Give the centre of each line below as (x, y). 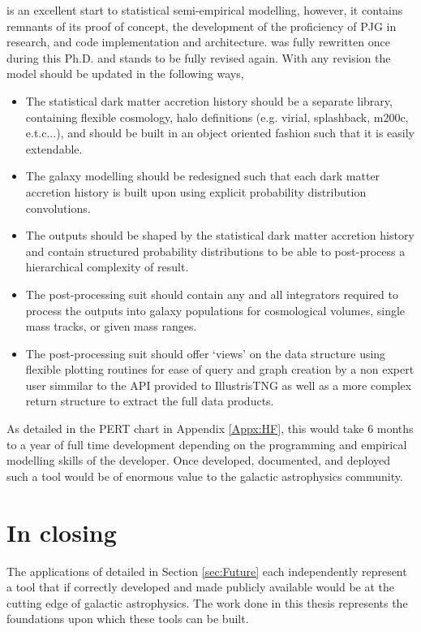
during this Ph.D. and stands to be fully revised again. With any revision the (199, 57)
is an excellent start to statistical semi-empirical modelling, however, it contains (205, 10)
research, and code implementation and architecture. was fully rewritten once (198, 42)
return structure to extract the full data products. (150, 401)
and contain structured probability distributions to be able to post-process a (215, 251)
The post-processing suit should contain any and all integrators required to (212, 294)
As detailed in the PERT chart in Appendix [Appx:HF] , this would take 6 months (210, 429)
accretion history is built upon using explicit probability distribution (196, 191)
